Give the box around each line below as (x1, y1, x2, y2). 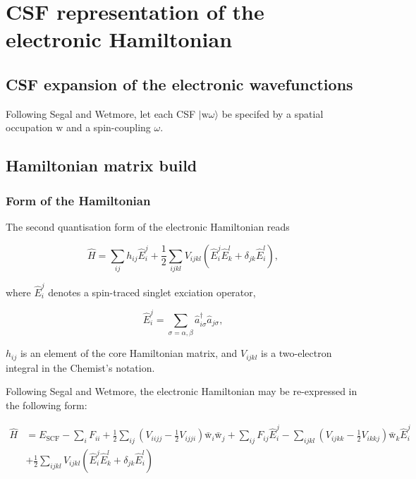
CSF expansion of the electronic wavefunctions (6, 73, 353, 95)
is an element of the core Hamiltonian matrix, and (20, 346, 238, 360)
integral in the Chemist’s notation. (6, 360, 155, 375)
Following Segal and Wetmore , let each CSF (6, 106, 196, 121)
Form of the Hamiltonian (6, 191, 151, 209)
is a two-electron (261, 346, 332, 360)
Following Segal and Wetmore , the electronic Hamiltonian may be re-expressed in (6, 384, 357, 399)
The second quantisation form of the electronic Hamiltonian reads (6, 219, 290, 234)
